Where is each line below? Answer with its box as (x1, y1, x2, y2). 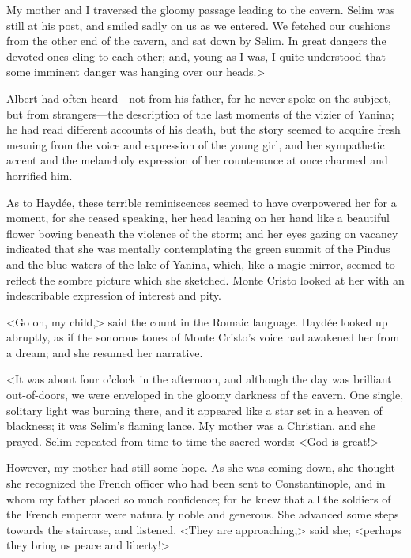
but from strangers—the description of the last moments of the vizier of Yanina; (6, 105, 394, 122)
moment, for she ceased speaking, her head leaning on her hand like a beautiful (6, 209, 390, 226)
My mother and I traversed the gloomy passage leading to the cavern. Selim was (6, 2, 395, 17)
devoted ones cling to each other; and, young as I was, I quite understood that (6, 47, 386, 64)
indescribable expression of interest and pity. (6, 287, 221, 304)
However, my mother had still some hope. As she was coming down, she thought (6, 459, 396, 476)
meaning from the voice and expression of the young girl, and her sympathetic (6, 136, 385, 153)
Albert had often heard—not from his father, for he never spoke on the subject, (6, 89, 392, 106)
